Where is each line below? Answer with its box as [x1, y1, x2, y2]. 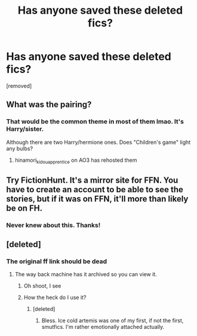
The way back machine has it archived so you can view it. [14, 271, 157, 278]
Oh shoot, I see [23, 282, 61, 289]
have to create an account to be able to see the [6, 184, 184, 195]
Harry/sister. [6, 125, 44, 133]
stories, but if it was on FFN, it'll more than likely [6, 193, 189, 204]
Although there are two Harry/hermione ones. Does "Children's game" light [6, 138, 191, 146]
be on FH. [6, 203, 43, 213]
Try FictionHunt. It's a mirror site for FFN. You [6, 175, 178, 185]
